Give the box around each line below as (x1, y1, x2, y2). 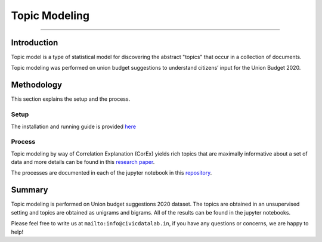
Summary (11, 185, 48, 195)
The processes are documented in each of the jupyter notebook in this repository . (11, 169, 212, 176)
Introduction (11, 38, 58, 48)
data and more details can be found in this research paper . (11, 159, 155, 166)
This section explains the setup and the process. (11, 95, 131, 103)
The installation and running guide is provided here (11, 123, 137, 130)
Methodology (11, 80, 63, 90)
